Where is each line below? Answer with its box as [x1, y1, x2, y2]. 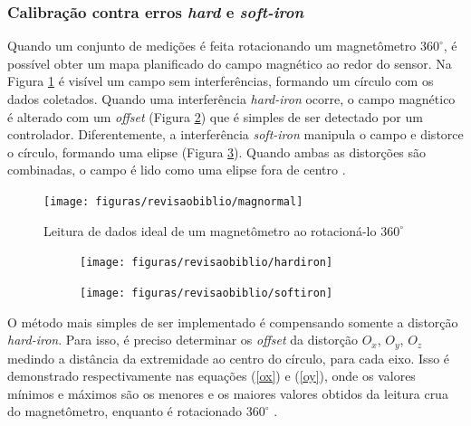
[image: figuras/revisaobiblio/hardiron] [80, 256, 333, 270]
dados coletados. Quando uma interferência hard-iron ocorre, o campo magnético [7, 90, 456, 108]
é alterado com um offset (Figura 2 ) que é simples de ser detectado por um [7, 107, 423, 126]
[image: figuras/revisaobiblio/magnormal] [43, 194, 303, 208]
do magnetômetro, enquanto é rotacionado [7, 402, 243, 421]
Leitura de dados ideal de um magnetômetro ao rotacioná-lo [43, 221, 377, 240]
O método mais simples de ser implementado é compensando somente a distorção [7, 312, 458, 331]
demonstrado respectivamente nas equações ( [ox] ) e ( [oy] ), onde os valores [7, 366, 416, 385]
